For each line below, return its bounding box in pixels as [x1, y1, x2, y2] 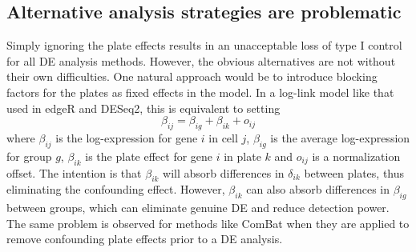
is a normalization [312, 147, 401, 164]
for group [6, 147, 52, 164]
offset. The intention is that [6, 164, 142, 181]
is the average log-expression [270, 129, 410, 146]
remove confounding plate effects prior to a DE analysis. [6, 230, 283, 247]
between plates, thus [304, 164, 405, 181]
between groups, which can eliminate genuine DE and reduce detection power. [6, 199, 390, 216]
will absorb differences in [163, 164, 285, 181]
